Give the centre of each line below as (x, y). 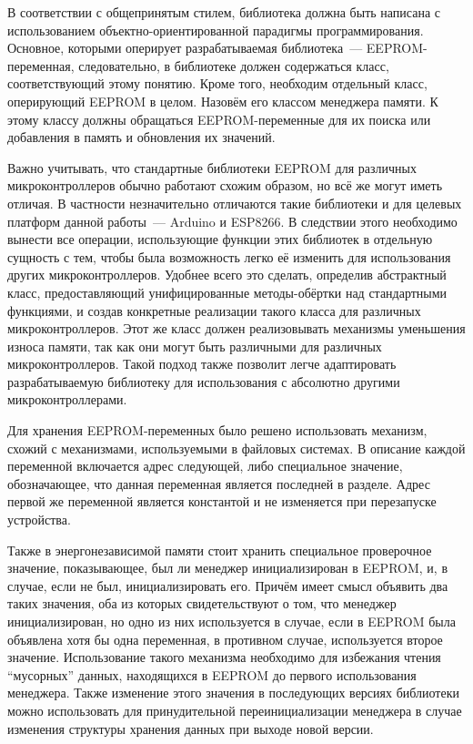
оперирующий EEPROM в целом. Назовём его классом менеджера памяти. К (223, 101)
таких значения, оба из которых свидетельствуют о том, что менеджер (202, 603)
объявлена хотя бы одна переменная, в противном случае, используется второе (225, 639)
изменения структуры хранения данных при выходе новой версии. (191, 728)
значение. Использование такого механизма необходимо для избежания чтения (224, 657)
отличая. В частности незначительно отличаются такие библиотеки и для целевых (235, 203)
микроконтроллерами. (67, 399)
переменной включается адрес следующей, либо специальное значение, (205, 466)
